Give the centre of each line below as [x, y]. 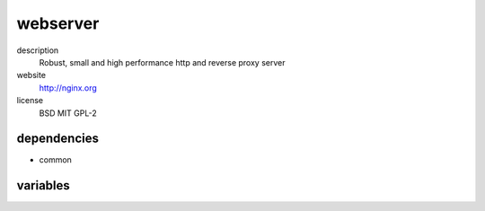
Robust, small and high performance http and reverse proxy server [162, 62]
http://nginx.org [68, 88]
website [31, 75]
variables [44, 185]
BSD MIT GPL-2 [68, 113]
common [55, 160]
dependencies [57, 139]
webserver [58, 23]
